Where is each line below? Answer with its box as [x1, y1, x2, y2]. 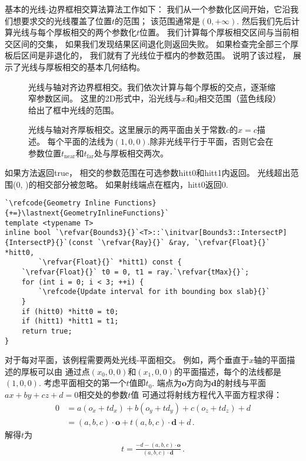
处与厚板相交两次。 [94, 146, 168, 159]
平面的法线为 [64, 135, 114, 147]
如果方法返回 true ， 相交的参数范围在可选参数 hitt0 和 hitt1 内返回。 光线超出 [5, 166, 291, 179]
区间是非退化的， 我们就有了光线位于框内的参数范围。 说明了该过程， [21, 49, 291, 61]
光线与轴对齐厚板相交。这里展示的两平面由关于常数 [28, 123, 226, 136]
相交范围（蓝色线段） [198, 92, 277, 104]
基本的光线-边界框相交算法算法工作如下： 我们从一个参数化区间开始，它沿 [5, 3, 291, 15]
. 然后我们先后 [237, 14, 291, 27]
